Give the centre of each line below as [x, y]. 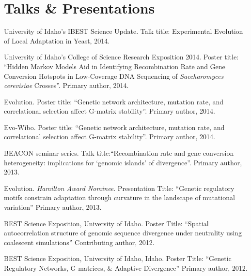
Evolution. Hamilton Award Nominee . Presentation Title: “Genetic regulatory [119, 188]
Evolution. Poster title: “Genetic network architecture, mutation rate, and [114, 101]
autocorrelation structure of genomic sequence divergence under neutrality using [123, 233]
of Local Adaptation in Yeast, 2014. [57, 40]
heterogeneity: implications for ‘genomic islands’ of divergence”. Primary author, [123, 162]
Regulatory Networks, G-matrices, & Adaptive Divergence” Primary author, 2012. [126, 268]
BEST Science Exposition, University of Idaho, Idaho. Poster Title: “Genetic [118, 258]
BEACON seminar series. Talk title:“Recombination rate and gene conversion [119, 153]
